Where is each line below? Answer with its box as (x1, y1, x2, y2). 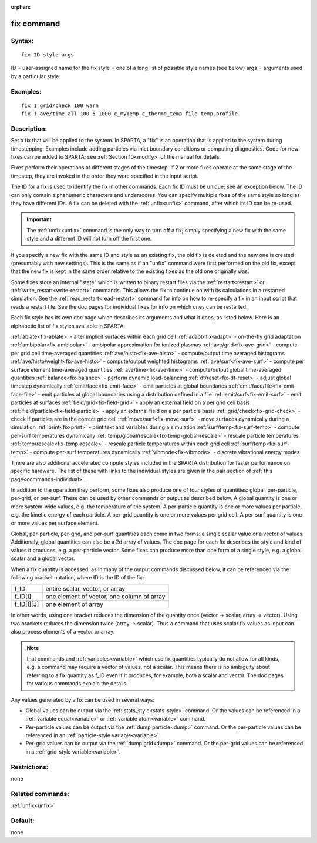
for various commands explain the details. (26, 680, 129, 687)
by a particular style (11, 72, 59, 79)
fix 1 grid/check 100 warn (21, 102, 99, 109)
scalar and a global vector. (11, 555, 75, 562)
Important (26, 216, 52, 223)
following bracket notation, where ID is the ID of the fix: (11, 574, 144, 581)
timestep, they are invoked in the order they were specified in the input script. (11, 172, 199, 179)
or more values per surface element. (11, 519, 99, 527)
